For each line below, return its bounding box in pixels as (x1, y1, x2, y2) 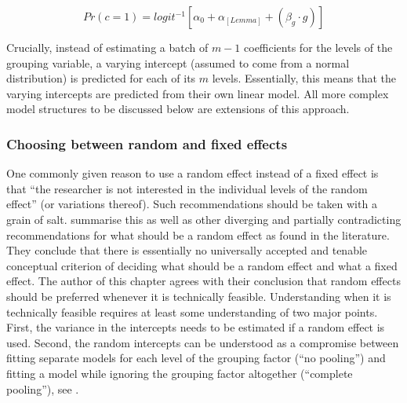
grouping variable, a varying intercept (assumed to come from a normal (6, 54, 350, 71)
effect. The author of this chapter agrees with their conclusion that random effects (6, 273, 401, 289)
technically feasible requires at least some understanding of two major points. (6, 303, 378, 320)
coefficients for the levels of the (244, 39, 393, 55)
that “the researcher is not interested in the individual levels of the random (6, 180, 368, 196)
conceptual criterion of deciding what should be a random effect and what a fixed (6, 257, 398, 273)
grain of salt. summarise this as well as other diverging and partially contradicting (6, 211, 402, 227)
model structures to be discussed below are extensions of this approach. (6, 101, 350, 117)
